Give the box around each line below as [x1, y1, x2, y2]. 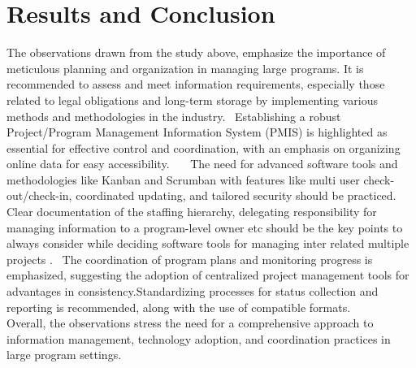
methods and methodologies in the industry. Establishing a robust [6, 107, 341, 124]
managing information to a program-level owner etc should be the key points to [6, 219, 403, 236]
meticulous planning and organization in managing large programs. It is [6, 59, 364, 76]
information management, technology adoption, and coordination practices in [6, 330, 391, 347]
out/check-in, [6, 187, 72, 204]
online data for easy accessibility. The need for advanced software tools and [6, 155, 398, 172]
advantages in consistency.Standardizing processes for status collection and [6, 283, 379, 300]
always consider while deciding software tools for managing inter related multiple [6, 235, 409, 252]
